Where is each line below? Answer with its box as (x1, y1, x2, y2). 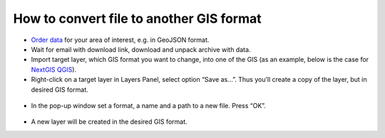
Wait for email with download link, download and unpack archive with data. (31, 45, 251, 53)
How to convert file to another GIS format (13, 11, 262, 26)
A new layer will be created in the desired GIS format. (31, 117, 188, 126)
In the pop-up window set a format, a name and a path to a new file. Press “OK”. (31, 101, 267, 110)
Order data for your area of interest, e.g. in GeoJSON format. (31, 36, 210, 44)
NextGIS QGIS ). (31, 65, 77, 74)
